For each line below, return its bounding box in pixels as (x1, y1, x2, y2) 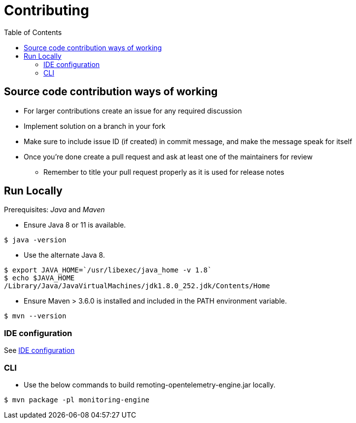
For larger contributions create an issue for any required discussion (24, 106, 242, 115)
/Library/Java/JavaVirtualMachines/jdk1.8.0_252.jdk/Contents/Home (4, 282, 270, 290)
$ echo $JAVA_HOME (4, 274, 75, 282)
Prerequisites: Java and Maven (4, 205, 105, 214)
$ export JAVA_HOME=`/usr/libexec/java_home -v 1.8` (4, 266, 212, 274)
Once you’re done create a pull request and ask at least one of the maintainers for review (24, 152, 313, 161)
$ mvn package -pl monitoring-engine (4, 395, 150, 404)
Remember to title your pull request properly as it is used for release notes (43, 167, 285, 176)
